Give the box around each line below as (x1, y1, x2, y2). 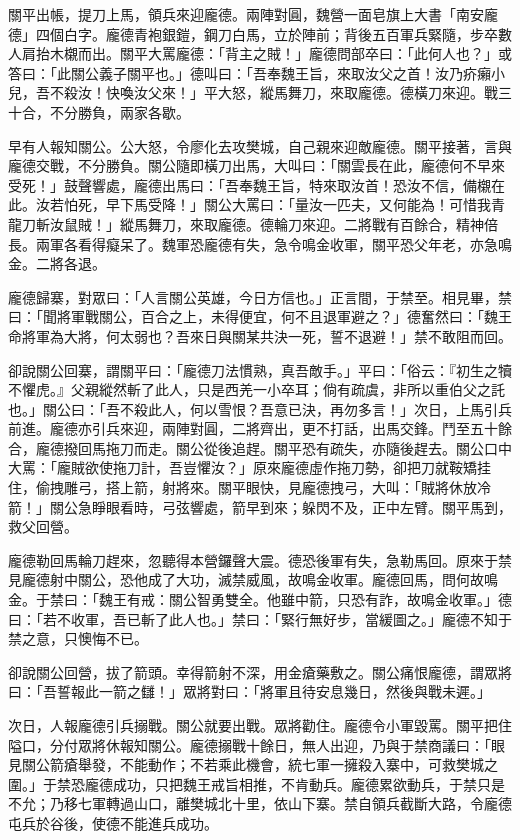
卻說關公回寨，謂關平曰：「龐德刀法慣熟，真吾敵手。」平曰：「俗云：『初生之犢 (8, 359, 512, 380)
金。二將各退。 (8, 253, 106, 274)
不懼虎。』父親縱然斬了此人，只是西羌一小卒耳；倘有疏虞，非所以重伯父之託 (8, 379, 505, 400)
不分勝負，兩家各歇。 (49, 101, 190, 122)
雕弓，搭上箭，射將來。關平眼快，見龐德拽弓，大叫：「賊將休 (63, 477, 463, 498)
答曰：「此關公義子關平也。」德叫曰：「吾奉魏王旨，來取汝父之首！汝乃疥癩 (8, 62, 491, 83)
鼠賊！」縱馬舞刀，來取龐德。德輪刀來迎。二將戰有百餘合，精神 (63, 213, 484, 234)
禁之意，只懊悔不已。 (8, 628, 148, 649)
